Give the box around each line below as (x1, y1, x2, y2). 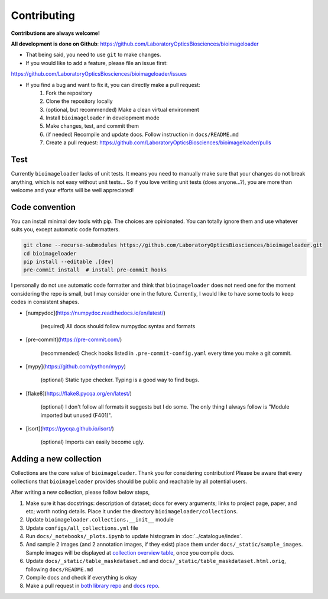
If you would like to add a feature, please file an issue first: (25, 59, 168, 66)
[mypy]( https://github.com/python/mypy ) (25, 363, 126, 370)
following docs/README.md (25, 565, 93, 573)
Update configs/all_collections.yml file (25, 524, 138, 532)
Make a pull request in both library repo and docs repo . (25, 582, 160, 590)
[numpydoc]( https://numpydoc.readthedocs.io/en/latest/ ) (25, 309, 165, 316)
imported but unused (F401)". (40, 412, 112, 419)
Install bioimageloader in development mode (46, 114, 160, 121)
